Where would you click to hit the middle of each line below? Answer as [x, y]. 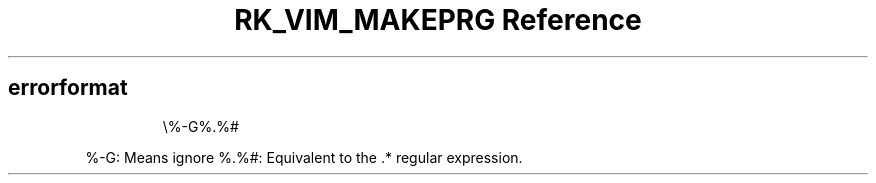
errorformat [68, 88]
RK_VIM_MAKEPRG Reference [438, 20]
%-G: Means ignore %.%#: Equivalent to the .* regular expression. [304, 157]
